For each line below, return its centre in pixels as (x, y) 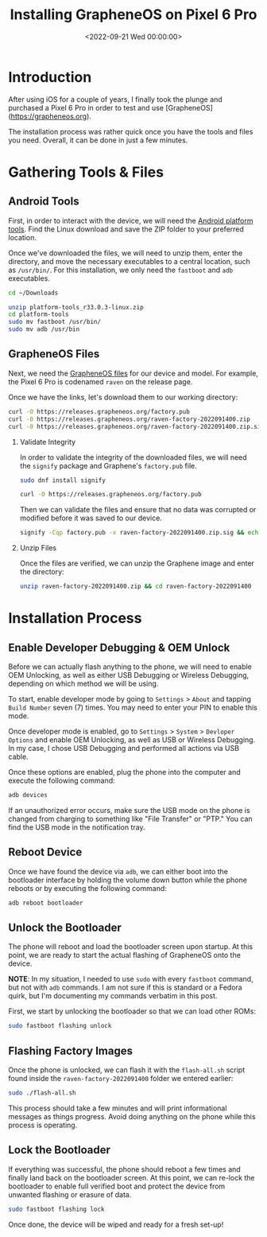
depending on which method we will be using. (83, 683)
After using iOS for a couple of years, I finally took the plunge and (115, 99)
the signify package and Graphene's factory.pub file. (108, 465)
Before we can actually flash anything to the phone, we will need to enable (130, 667)
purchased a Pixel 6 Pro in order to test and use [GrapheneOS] (110, 107)
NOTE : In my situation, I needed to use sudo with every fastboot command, (131, 979)
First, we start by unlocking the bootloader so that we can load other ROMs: (132, 1011)
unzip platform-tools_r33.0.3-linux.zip (76, 307)
